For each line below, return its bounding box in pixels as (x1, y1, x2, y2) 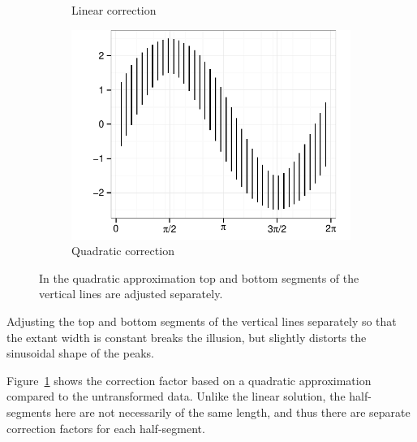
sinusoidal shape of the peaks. (6, 344, 154, 362)
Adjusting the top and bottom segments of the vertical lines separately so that (6, 312, 397, 329)
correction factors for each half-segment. (6, 419, 205, 436)
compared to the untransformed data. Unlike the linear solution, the (6, 388, 346, 405)
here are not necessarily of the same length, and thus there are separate (54, 403, 411, 420)
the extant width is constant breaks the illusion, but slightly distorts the (6, 328, 367, 345)
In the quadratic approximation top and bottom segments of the (39, 269, 359, 286)
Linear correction (71, 2, 157, 18)
